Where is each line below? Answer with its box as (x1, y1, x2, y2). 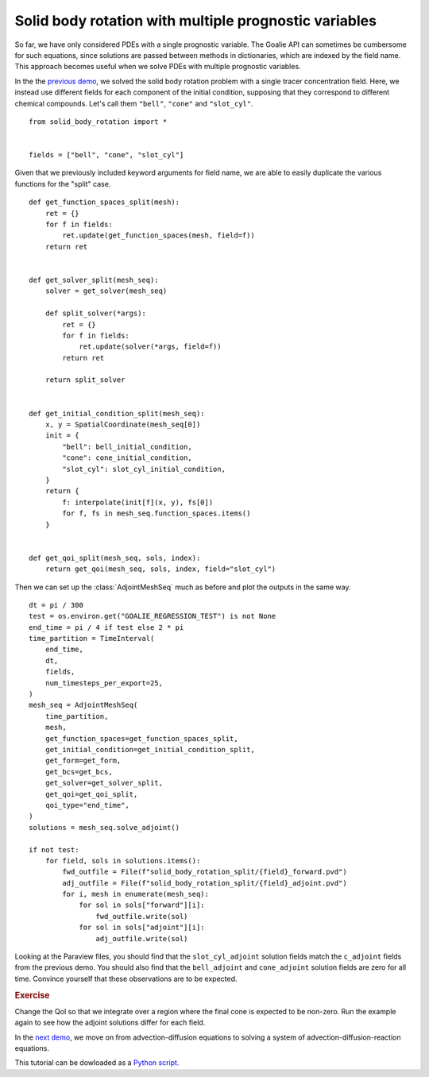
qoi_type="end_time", (44, 801, 130, 809)
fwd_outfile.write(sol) (95, 912, 188, 921)
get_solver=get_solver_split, (44, 778, 163, 788)
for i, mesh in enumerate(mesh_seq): (62, 890, 210, 899)
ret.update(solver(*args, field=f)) (79, 342, 222, 351)
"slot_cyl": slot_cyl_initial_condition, (62, 465, 226, 473)
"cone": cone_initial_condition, (62, 454, 192, 462)
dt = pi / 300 (29, 600, 83, 609)
